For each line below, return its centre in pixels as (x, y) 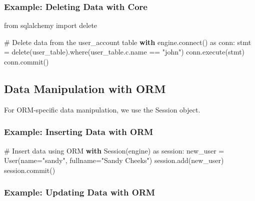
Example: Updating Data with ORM (79, 192)
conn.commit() (26, 61)
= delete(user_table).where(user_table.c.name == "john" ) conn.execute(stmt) (124, 52)
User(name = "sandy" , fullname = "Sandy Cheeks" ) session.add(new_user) (114, 160)
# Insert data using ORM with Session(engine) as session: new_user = (114, 150)
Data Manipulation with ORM (85, 88)
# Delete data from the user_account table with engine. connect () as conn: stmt (128, 42)
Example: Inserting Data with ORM (79, 132)
